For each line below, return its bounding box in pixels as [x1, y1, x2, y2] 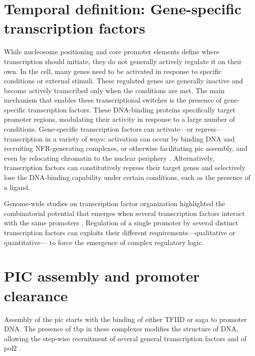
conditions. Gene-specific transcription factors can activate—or [4, 124, 193, 134]
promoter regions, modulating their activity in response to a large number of [4, 114, 235, 124]
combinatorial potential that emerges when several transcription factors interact [4, 208, 245, 218]
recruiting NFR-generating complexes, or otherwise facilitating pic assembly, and [4, 143, 248, 153]
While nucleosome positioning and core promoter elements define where [4, 46, 220, 57]
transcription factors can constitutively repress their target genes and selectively [4, 162, 246, 173]
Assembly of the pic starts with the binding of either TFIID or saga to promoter [4, 314, 247, 324]
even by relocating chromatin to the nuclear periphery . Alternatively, [4, 152, 215, 163]
